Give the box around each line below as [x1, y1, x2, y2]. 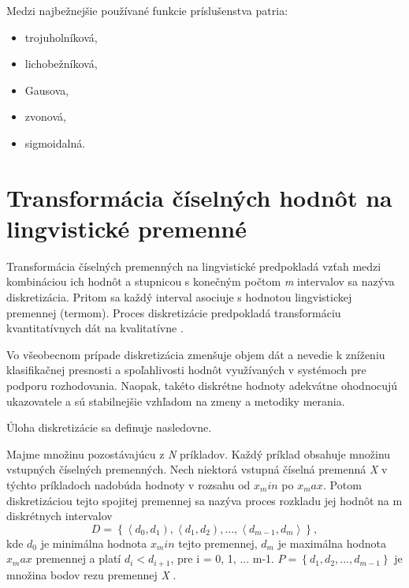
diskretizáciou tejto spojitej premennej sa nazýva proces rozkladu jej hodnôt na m [6, 492, 403, 508]
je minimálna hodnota [40, 534, 147, 551]
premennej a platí [35, 550, 121, 567]
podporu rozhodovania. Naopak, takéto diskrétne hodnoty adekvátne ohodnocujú [6, 377, 398, 394]
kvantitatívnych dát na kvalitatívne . [6, 320, 184, 336]
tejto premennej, [178, 534, 258, 551]
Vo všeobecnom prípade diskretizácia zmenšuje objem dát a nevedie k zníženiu [6, 346, 385, 362]
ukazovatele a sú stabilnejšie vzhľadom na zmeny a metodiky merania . [6, 392, 345, 409]
